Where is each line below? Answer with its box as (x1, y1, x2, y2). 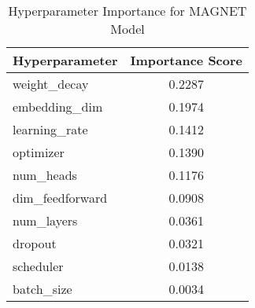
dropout (13, 234, 57, 252)
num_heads (13, 166, 77, 184)
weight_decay (13, 75, 89, 93)
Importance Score (130, 51, 242, 69)
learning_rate (13, 120, 88, 138)
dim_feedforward (13, 189, 108, 207)
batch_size (13, 280, 72, 298)
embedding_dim (13, 97, 103, 115)
